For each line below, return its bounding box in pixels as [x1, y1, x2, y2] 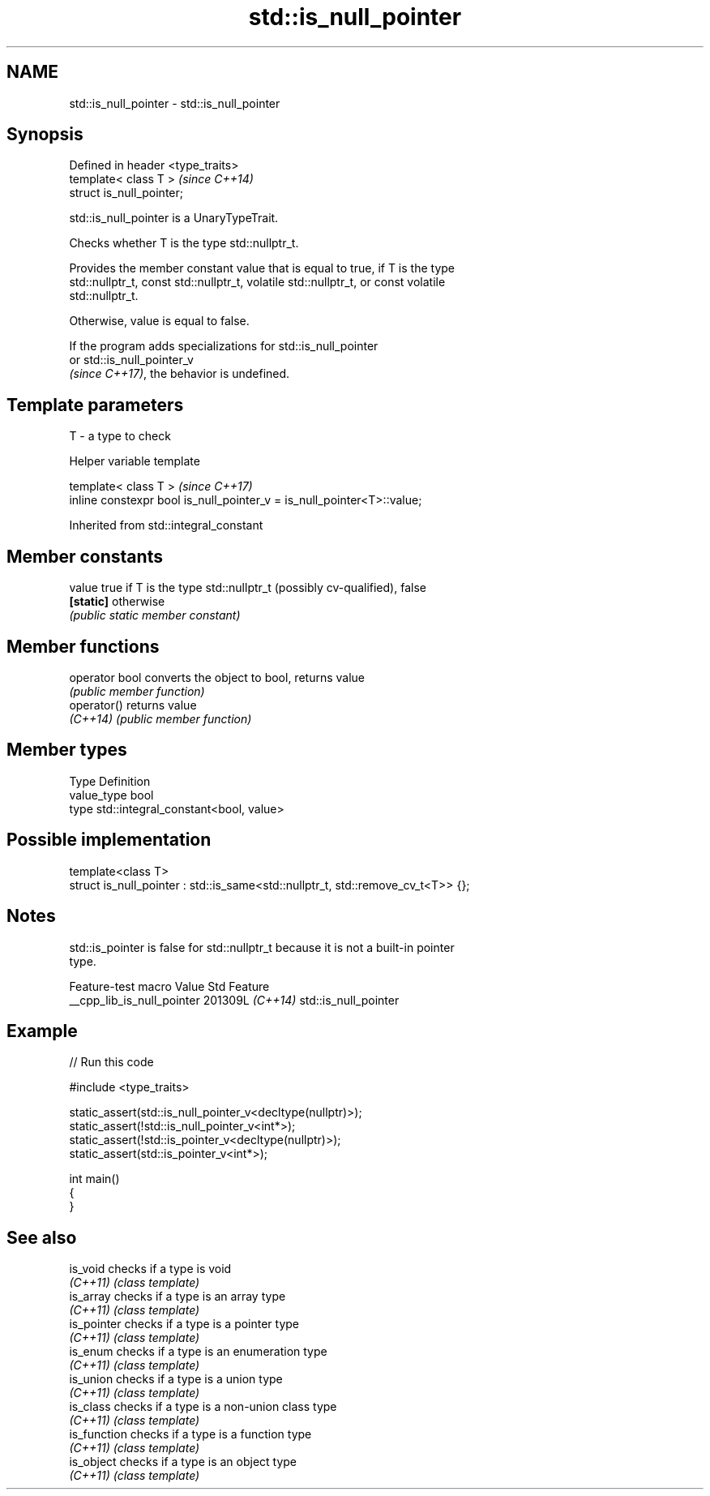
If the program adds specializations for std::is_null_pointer [69, 339, 379, 354]
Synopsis [6, 124, 83, 145]
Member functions [6, 636, 160, 657]
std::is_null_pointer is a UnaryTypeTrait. [69, 211, 279, 225]
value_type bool [69, 787, 154, 802]
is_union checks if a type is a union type [69, 1372, 283, 1387]
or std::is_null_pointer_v [69, 353, 194, 367]
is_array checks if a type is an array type [69, 1289, 286, 1304]
